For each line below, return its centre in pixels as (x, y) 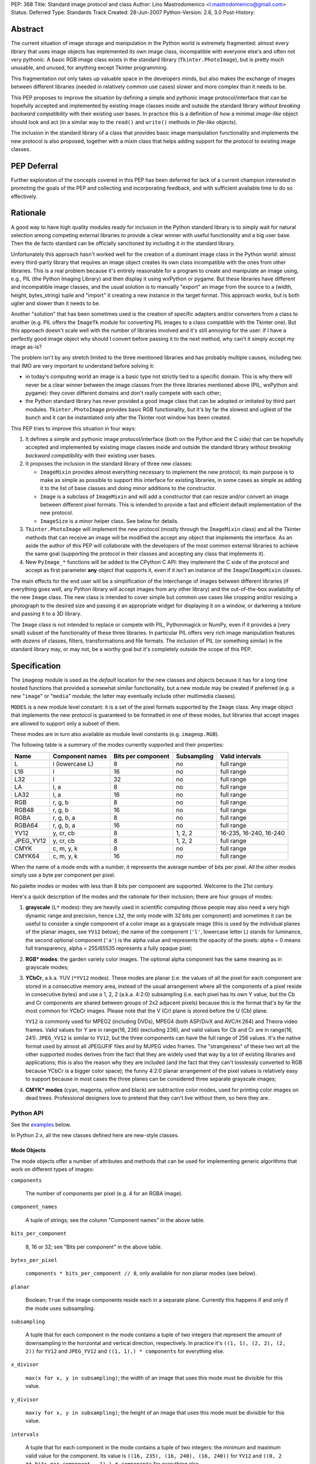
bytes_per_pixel (34, 1260)
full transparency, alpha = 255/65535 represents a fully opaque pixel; (109, 948)
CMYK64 (27, 856)
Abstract (27, 29)
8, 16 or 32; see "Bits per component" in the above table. (94, 1247)
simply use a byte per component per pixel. (63, 875)
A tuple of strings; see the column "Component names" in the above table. (115, 1220)
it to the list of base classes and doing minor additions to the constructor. (128, 488)
